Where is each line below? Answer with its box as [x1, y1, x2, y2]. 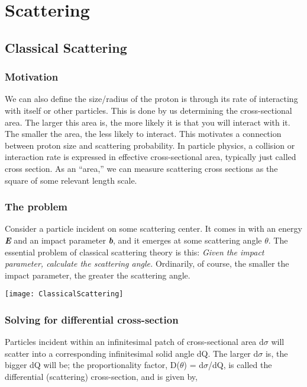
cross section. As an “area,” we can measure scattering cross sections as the [5, 162, 278, 174]
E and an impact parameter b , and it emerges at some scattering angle [5, 234, 262, 246]
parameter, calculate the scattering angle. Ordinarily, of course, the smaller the [5, 257, 289, 270]
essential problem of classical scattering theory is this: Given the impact [5, 245, 264, 258]
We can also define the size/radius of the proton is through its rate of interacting [5, 92, 298, 105]
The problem [5, 199, 68, 214]
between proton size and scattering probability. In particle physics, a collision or [5, 139, 295, 151]
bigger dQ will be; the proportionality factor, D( [5, 359, 180, 371]
